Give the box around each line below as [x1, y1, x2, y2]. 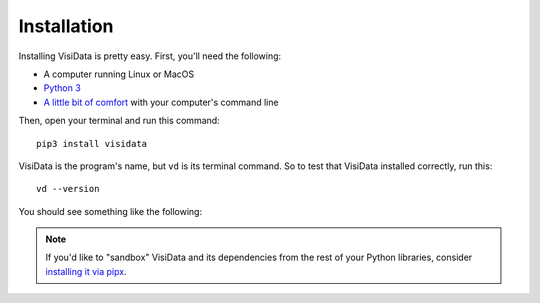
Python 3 [43, 82, 82, 94]
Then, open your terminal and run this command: [18, 115, 220, 127]
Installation [18, 15, 114, 37]
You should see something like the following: [18, 205, 203, 217]
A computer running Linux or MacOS [43, 68, 195, 80]
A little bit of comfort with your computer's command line [43, 96, 279, 108]
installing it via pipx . [45, 265, 127, 277]
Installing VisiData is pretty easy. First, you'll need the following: [18, 50, 282, 62]
